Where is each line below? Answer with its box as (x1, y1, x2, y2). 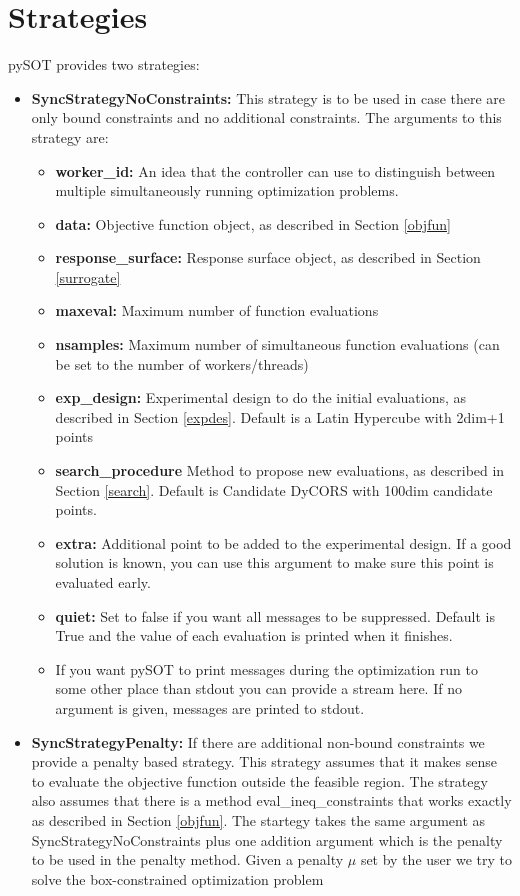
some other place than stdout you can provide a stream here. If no (55, 678, 462, 699)
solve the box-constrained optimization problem (31, 868, 324, 889)
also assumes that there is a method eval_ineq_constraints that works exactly (31, 790, 512, 811)
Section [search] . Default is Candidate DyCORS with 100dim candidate (55, 479, 493, 500)
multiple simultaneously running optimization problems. (55, 180, 399, 201)
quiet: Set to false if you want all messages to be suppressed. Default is (55, 605, 496, 626)
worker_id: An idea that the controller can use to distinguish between (55, 160, 496, 181)
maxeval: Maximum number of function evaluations (55, 300, 379, 321)
